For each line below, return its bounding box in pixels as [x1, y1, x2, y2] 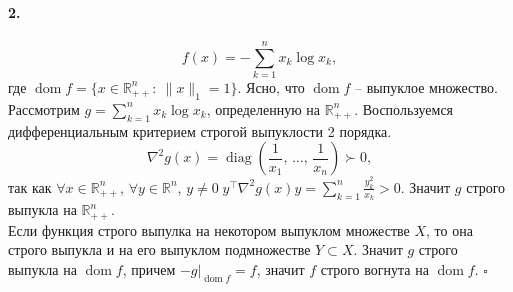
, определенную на [206, 98, 321, 119]
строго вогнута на [320, 258, 429, 279]
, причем [122, 258, 176, 279]
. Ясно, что [237, 76, 305, 97]
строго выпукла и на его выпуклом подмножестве [8, 239, 311, 260]
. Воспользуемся [354, 98, 454, 119]
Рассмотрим [8, 98, 80, 119]
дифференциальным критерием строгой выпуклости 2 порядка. [8, 120, 392, 141]
